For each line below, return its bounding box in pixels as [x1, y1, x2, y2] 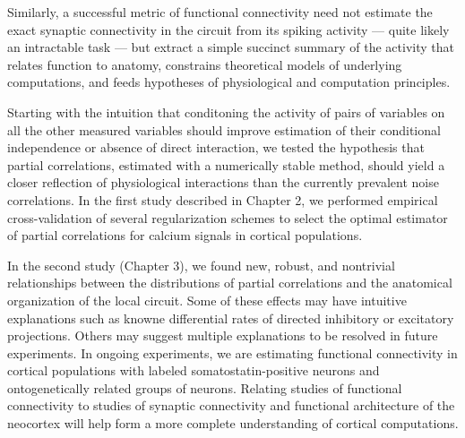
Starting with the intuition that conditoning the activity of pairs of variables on [7, 102, 445, 121]
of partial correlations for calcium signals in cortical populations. [7, 226, 363, 245]
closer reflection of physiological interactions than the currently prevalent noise [7, 173, 439, 192]
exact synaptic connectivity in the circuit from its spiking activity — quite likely [7, 20, 450, 39]
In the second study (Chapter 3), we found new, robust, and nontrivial [7, 255, 395, 274]
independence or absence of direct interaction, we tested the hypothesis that [7, 138, 425, 157]
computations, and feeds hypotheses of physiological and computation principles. [7, 73, 451, 91]
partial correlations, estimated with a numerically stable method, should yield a [7, 155, 445, 174]
